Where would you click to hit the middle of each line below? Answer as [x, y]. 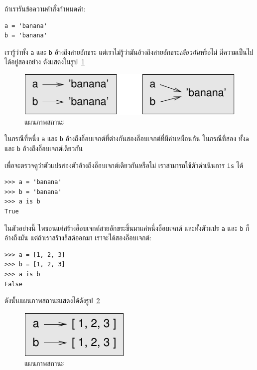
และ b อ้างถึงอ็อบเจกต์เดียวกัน [44, 148]
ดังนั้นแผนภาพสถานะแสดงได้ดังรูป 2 [52, 300]
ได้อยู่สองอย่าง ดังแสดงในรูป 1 [45, 62]
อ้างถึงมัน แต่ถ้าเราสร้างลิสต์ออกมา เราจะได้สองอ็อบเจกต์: [78, 238]
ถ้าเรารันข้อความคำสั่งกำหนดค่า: [45, 8]
